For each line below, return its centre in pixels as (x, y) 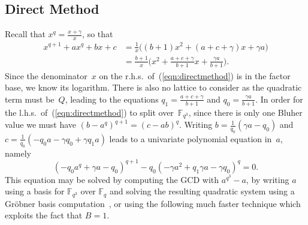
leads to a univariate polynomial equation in (191, 138)
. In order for (279, 99)
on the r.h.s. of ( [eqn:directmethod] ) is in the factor (195, 75)
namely (18, 153)
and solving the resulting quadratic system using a (202, 191)
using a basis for (35, 191)
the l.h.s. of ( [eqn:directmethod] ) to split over (89, 112)
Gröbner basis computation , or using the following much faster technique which (153, 203)
